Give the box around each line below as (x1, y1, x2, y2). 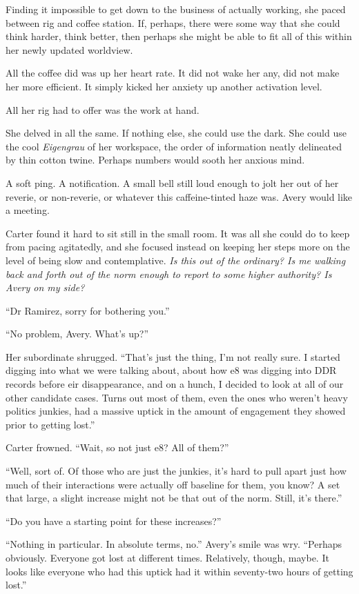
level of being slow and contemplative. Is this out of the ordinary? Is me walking (6, 253, 346, 267)
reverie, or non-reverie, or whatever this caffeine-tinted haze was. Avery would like (6, 189, 353, 204)
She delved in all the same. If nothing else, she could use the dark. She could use (6, 126, 347, 140)
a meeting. (6, 203, 50, 217)
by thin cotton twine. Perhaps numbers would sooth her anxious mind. (6, 152, 305, 167)
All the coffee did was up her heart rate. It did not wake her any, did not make (6, 66, 340, 80)
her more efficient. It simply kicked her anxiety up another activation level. (6, 79, 322, 93)
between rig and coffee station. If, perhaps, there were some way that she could (6, 15, 340, 30)
